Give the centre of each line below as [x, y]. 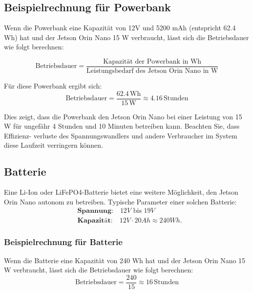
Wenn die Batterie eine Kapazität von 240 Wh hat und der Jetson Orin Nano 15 [125, 260]
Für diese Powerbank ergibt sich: [53, 86]
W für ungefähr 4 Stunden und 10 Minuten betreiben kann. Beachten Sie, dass [122, 126]
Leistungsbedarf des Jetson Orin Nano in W [152, 71]
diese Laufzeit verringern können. [54, 145]
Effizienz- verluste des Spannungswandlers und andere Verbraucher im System [121, 135]
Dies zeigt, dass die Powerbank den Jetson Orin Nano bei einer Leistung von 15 [123, 116]
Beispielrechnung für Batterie [63, 242]
